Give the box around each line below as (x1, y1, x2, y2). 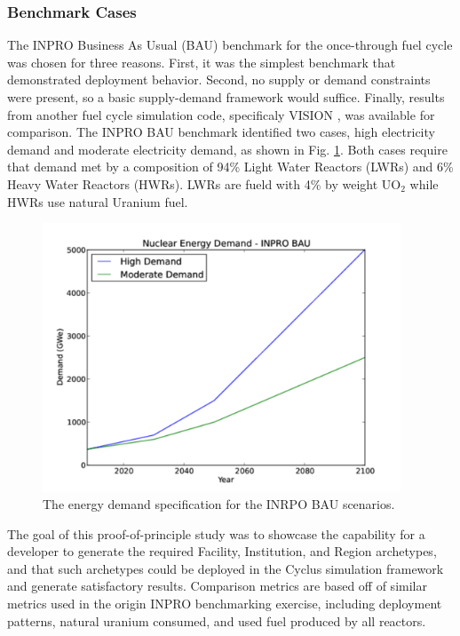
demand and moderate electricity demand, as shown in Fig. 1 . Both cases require (7, 139, 448, 158)
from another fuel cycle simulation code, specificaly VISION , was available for (7, 105, 435, 123)
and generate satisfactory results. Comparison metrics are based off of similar (7, 576, 427, 595)
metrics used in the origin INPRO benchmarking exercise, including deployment (7, 594, 442, 613)
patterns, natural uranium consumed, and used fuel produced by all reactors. (7, 611, 426, 630)
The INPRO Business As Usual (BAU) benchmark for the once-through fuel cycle (7, 36, 453, 54)
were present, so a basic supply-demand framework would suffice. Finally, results (7, 88, 445, 106)
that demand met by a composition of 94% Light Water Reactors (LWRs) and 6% (7, 157, 454, 176)
